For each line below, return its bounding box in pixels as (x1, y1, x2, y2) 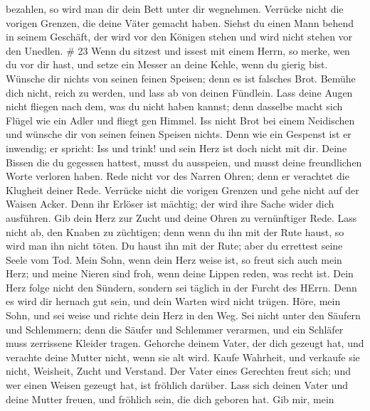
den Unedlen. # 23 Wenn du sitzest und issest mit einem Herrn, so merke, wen (6, 43, 350, 58)
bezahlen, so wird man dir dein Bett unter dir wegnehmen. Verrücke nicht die (6, 1, 344, 16)
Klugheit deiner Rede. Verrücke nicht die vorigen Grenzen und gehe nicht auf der (6, 182, 359, 197)
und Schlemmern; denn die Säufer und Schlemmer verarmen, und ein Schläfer (6, 321, 344, 336)
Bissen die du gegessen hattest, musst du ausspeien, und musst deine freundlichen (6, 154, 362, 169)
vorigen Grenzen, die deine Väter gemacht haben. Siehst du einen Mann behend (6, 15, 354, 30)
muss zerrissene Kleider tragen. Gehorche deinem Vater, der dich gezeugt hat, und (6, 336, 364, 351)
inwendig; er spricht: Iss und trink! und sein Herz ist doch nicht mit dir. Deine (6, 140, 347, 155)
